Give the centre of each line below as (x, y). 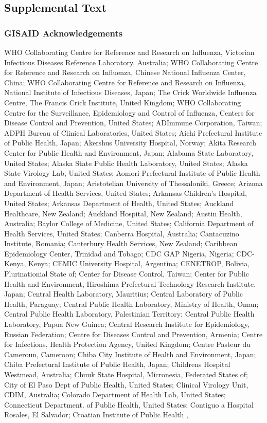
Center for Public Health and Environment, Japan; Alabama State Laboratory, (129, 152)
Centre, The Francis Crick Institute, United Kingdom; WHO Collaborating (123, 102)
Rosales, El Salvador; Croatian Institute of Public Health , (96, 415)
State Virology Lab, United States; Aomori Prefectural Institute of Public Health (132, 173)
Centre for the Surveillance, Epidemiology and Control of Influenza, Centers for (129, 112)
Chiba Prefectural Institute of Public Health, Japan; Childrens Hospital (117, 364)
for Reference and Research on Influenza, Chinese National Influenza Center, (125, 72)
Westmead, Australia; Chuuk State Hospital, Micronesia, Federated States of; (126, 374)
